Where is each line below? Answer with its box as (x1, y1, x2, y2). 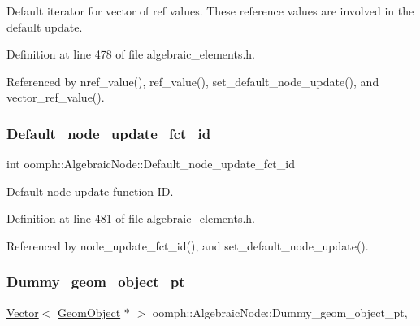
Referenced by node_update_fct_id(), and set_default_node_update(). (6, 237, 369, 254)
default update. (6, 18, 83, 35)
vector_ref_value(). (6, 89, 105, 106)
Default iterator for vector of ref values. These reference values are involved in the (6, 2, 414, 19)
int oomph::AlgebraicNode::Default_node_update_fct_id (6, 155, 295, 172)
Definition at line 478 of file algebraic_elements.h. (6, 46, 255, 63)
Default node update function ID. (6, 182, 174, 199)
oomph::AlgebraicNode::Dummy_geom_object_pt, (152, 303, 408, 320)
